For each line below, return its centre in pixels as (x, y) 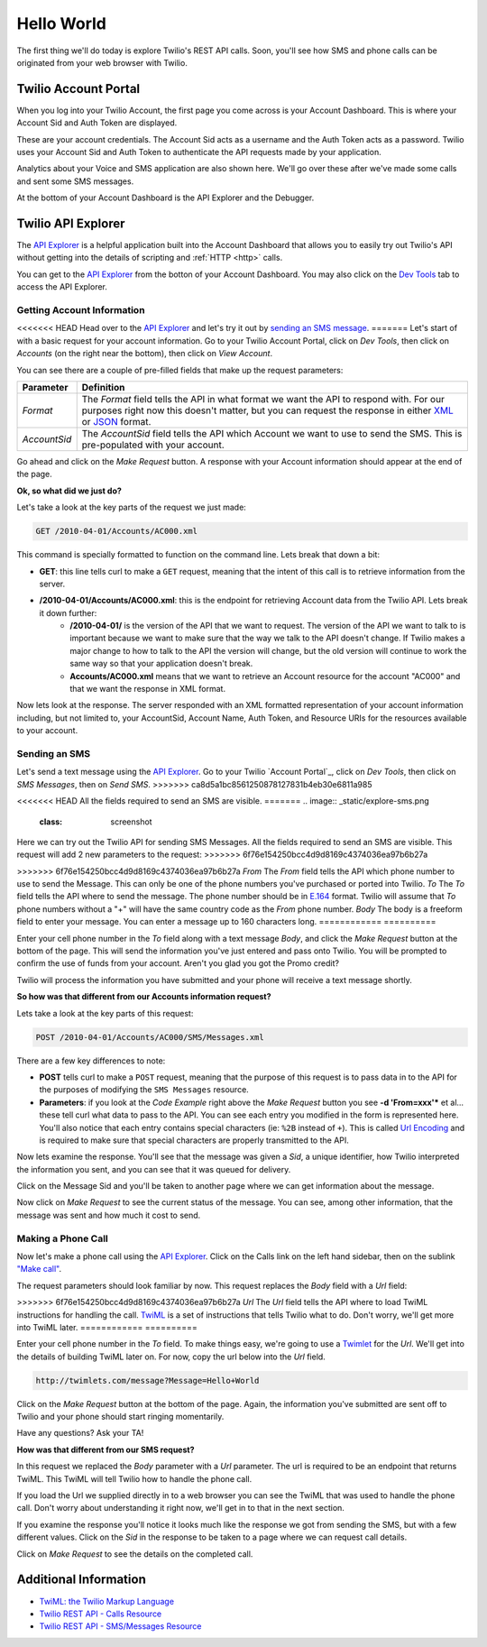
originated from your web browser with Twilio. (102, 62)
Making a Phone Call (62, 1238)
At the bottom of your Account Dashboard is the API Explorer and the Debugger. (165, 198)
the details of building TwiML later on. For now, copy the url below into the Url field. (171, 1357)
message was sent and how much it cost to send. (109, 1215)
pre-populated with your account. (153, 445)
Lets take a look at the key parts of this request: (105, 1013)
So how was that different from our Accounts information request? (144, 997)
